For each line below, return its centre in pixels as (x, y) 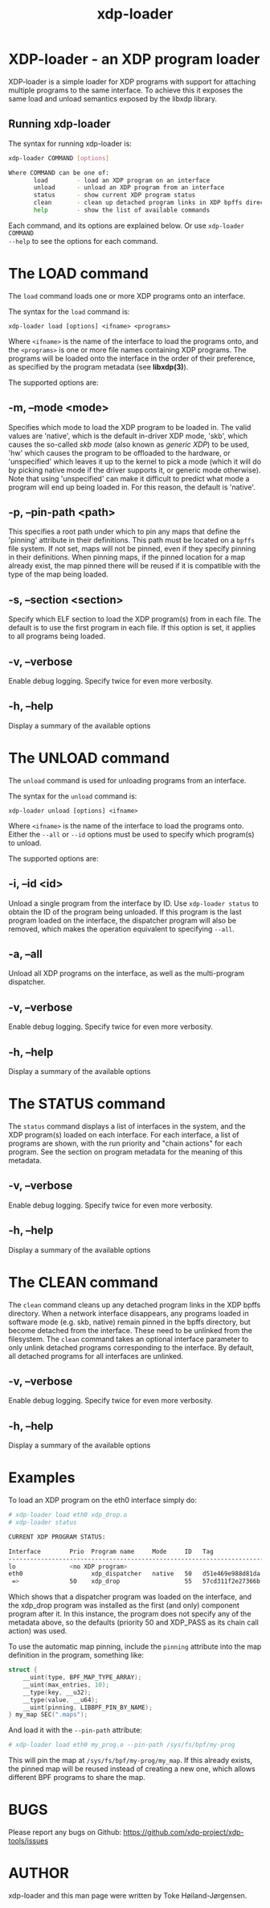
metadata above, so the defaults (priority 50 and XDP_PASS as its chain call (133, 1622)
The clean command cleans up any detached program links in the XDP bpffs (135, 1304)
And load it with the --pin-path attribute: (76, 1730)
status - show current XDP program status (115, 195)
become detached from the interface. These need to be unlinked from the (131, 1330)
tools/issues (29, 1841)
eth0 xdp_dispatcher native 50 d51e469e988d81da (135, 1574)
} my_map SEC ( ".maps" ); (48, 1715)
